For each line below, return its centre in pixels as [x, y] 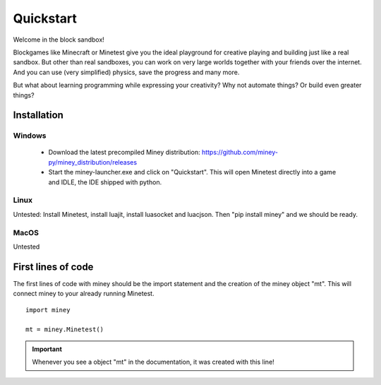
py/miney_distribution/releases [93, 162]
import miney [48, 310]
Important [47, 349]
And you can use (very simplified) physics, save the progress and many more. [126, 72]
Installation [38, 115]
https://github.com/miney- [240, 153]
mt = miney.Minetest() [65, 330]
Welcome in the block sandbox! [59, 40]
